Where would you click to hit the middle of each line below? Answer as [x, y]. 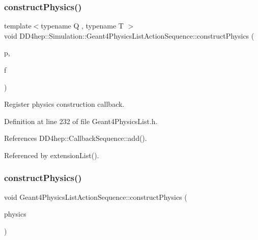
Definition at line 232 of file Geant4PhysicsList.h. [81, 121]
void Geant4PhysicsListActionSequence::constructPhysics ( [96, 197]
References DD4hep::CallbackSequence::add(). [76, 138]
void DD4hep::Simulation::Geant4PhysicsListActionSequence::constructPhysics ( [129, 35]
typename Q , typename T [82, 26]
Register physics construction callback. [64, 104]
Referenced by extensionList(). [52, 155]
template [18, 26]
